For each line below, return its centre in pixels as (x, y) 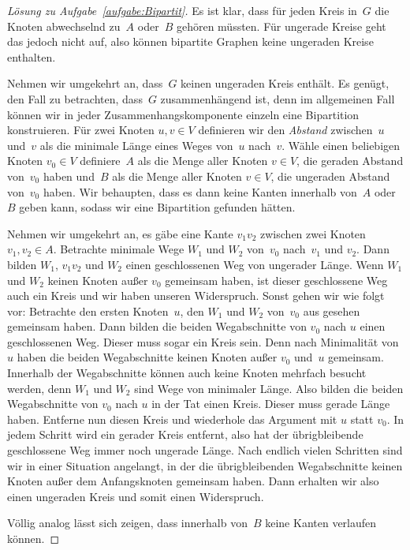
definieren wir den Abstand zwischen (285, 130)
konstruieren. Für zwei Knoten (81, 130)
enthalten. (32, 56)
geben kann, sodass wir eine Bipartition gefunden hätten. (157, 207)
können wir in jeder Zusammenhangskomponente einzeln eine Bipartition (183, 114)
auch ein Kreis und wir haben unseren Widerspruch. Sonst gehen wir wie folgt (196, 296)
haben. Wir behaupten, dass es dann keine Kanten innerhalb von (200, 191)
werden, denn (39, 388)
